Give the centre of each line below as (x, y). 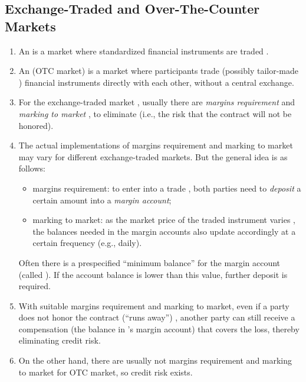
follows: (32, 168)
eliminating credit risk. (60, 340)
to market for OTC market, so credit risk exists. (106, 372)
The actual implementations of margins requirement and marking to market (156, 145)
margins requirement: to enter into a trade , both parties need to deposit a (167, 188)
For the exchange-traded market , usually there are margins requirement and (157, 102)
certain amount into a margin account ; (102, 200)
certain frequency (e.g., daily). (87, 243)
